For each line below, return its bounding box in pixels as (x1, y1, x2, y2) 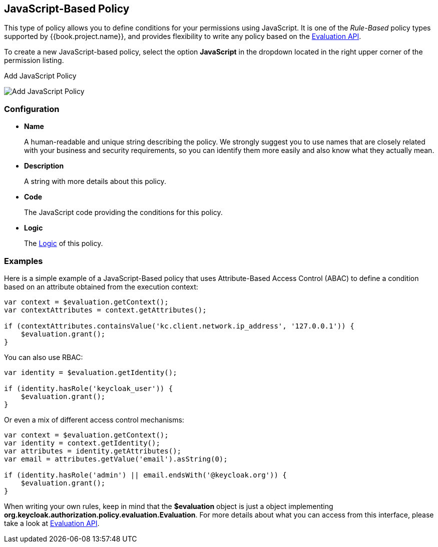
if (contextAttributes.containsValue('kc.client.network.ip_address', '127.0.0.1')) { (4, 321, 354, 330)
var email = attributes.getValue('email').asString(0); (4, 454, 228, 463)
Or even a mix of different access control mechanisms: (4, 415, 184, 424)
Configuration (4, 103, 60, 114)
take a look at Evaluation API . (4, 518, 100, 527)
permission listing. (4, 56, 64, 65)
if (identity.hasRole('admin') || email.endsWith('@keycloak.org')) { (4, 470, 287, 479)
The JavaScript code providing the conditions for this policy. (24, 208, 223, 217)
